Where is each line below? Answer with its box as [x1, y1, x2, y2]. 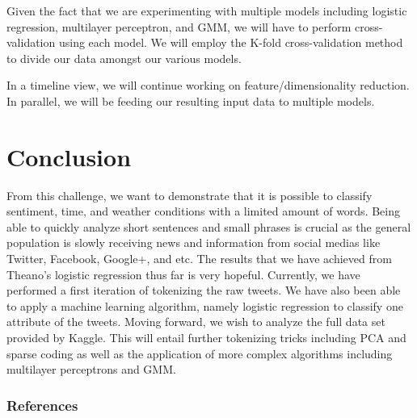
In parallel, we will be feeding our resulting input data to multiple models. [6, 92, 375, 109]
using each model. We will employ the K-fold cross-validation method [58, 34, 403, 51]
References [6, 395, 78, 415]
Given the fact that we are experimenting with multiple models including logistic [6, 2, 407, 19]
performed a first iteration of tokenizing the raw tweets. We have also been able [6, 282, 401, 299]
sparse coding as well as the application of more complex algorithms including [6, 345, 393, 362]
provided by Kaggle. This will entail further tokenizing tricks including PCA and [6, 329, 406, 346]
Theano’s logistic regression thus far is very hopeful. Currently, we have [6, 265, 360, 282]
